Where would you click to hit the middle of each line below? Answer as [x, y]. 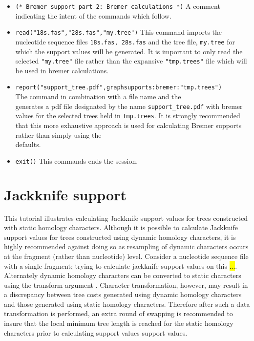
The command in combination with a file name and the [98, 96]
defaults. [28, 144]
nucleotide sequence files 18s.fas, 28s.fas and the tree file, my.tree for [125, 41]
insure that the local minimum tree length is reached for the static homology [119, 323]
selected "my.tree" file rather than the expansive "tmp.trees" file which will [131, 61]
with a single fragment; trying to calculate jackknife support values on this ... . [121, 266]
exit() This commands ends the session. [77, 160]
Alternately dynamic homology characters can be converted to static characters [123, 275]
